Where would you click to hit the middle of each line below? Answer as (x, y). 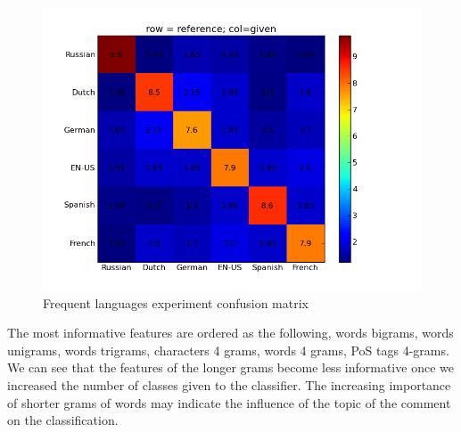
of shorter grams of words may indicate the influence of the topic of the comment (229, 402)
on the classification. (63, 420)
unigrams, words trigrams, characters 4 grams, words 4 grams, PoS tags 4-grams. (228, 350)
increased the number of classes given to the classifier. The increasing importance (229, 384)
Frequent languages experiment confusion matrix (176, 302)
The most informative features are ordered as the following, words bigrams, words (230, 333)
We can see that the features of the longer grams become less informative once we (230, 367)
